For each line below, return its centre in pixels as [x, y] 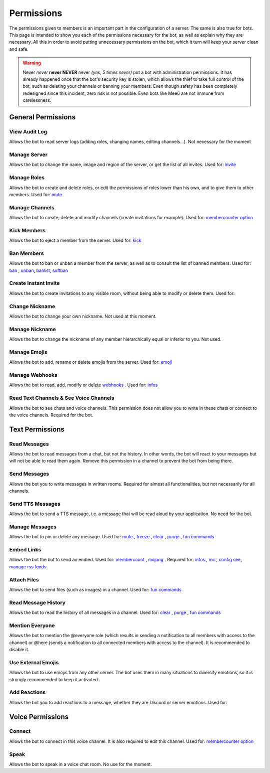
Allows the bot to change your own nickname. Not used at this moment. [83, 316]
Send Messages [29, 474]
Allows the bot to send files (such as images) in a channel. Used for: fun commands [95, 589]
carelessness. [37, 100]
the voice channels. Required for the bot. [51, 415]
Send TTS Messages [35, 504]
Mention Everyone [32, 626]
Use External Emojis [34, 662]
